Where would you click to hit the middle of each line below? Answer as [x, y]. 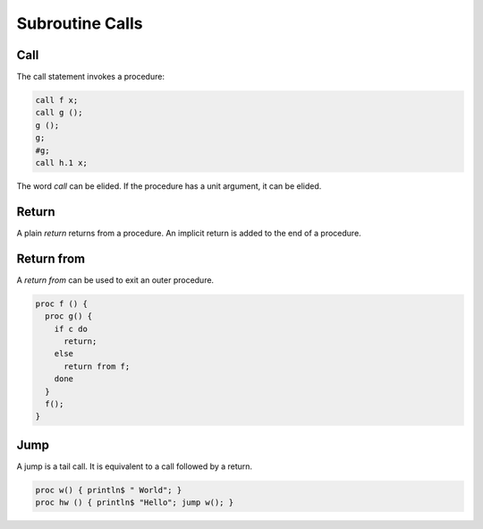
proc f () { [62, 303]
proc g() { [69, 316]
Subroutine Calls [80, 23]
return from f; [97, 366]
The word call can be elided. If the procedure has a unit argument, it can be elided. [169, 186]
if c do [71, 328]
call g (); [59, 113]
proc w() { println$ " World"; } [109, 490]
